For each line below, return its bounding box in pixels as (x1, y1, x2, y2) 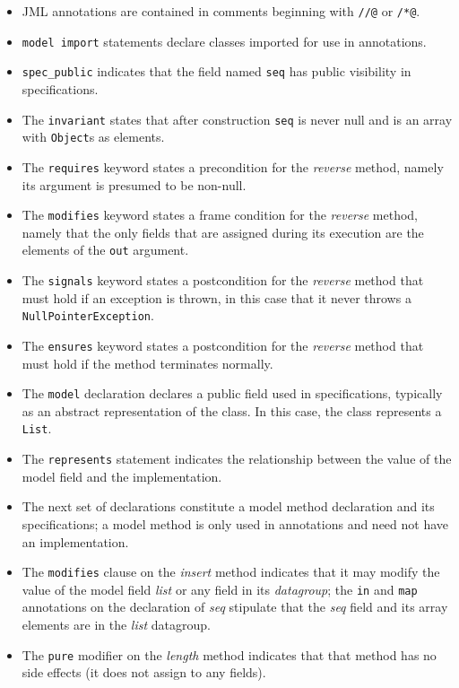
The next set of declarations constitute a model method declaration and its (22, 497, 435, 516)
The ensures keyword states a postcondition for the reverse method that (22, 335, 424, 354)
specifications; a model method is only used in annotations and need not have (22, 514, 449, 533)
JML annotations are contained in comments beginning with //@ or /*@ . (22, 2, 420, 20)
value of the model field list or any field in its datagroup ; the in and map (22, 579, 418, 598)
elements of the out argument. (22, 240, 189, 259)
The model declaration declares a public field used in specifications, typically (22, 384, 443, 403)
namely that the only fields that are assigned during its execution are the (22, 222, 424, 241)
